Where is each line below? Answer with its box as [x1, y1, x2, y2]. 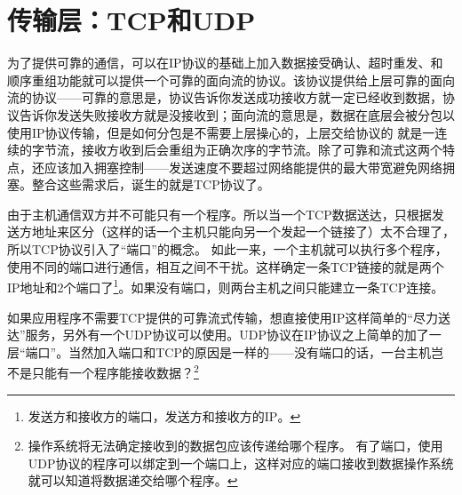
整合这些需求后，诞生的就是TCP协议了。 [31, 175, 270, 194]
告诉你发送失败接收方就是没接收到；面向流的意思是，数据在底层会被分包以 [19, 105, 455, 124]
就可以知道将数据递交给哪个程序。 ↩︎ [28, 471, 238, 490]
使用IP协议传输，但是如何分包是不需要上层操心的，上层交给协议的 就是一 [7, 123, 435, 141]
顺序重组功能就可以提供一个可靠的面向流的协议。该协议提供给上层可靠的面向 [7, 70, 455, 89]
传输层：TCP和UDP [7, 2, 256, 38]
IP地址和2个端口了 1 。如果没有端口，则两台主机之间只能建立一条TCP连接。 [7, 275, 444, 296]
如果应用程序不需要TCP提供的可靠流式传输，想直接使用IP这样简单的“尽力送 [7, 307, 450, 326]
